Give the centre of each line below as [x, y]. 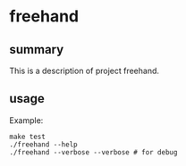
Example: [26, 120]
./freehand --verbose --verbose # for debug [93, 152]
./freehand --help [43, 145]
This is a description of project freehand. [84, 71]
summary [37, 50]
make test [28, 137]
